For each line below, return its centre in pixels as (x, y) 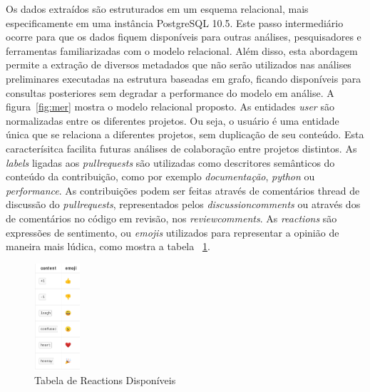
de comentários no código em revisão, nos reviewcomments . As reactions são (171, 218)
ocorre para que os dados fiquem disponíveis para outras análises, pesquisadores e (184, 37)
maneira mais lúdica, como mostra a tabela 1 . (108, 246)
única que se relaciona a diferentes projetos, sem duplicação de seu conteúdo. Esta (185, 134)
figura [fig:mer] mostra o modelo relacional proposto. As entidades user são (170, 107)
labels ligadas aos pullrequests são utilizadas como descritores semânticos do (170, 162)
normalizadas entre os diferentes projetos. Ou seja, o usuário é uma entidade (173, 120)
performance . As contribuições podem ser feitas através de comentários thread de (183, 190)
